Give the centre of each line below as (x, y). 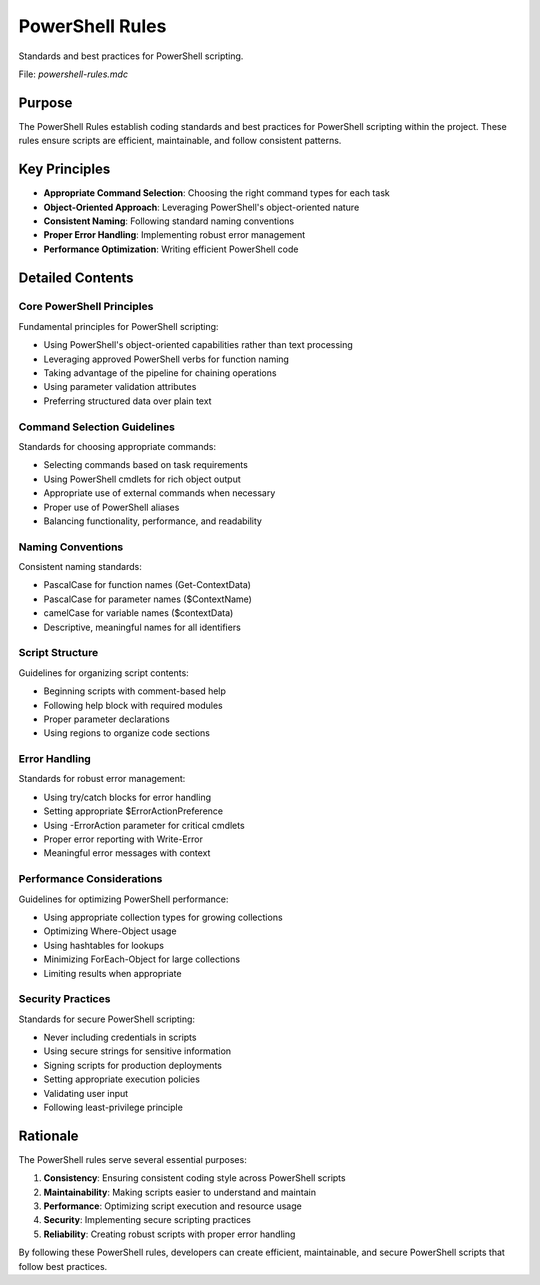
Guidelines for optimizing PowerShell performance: (123, 899)
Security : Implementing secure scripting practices (147, 1220)
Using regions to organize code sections (126, 733)
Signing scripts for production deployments (132, 1065)
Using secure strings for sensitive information (137, 1051)
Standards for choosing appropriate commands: (117, 446)
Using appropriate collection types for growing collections (163, 917)
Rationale (48, 1135)
